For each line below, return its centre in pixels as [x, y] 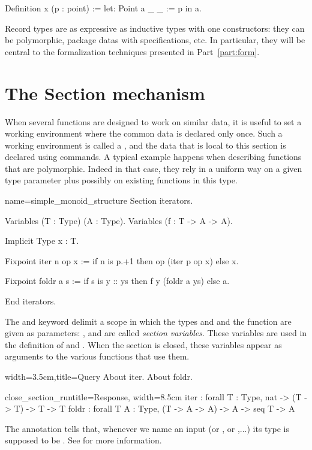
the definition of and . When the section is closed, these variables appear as [143, 344]
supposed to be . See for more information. [83, 440]
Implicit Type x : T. [42, 241]
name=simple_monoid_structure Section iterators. [99, 200]
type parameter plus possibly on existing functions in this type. [121, 180]
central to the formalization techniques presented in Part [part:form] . [132, 51]
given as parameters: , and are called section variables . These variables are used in [156, 333]
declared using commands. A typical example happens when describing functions [153, 157]
